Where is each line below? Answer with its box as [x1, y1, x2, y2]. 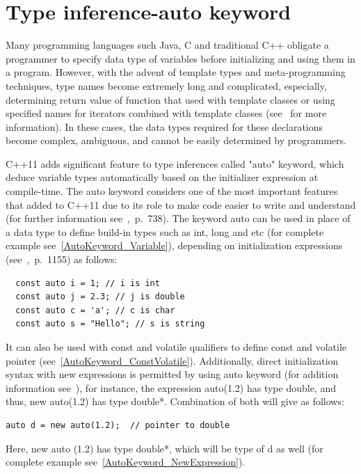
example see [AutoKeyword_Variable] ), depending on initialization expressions [6, 238, 343, 253]
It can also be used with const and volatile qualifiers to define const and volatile [6, 340, 347, 354]
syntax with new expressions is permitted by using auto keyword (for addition [6, 367, 339, 381]
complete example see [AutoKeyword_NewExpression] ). [6, 455, 246, 469]
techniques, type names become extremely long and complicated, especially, [6, 78, 327, 93]
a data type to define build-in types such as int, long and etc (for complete [6, 224, 324, 239]
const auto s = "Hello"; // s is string [15, 319, 205, 329]
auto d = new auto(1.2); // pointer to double [6, 420, 230, 430]
